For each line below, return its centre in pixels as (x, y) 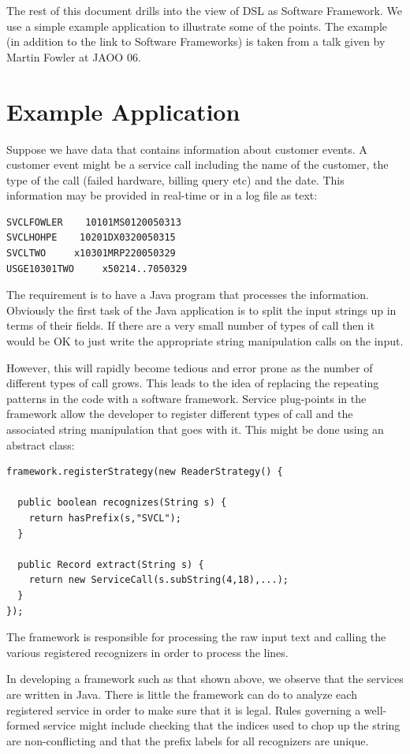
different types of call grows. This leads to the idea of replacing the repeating (193, 383)
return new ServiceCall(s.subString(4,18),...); (158, 580)
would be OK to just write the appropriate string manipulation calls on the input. (205, 341)
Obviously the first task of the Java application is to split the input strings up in (201, 310)
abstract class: (41, 444)
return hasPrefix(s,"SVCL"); (105, 518)
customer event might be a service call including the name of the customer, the (198, 164)
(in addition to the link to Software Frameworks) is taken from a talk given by (196, 41)
